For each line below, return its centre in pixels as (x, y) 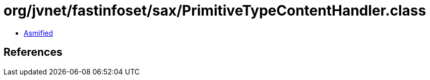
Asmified (39, 33)
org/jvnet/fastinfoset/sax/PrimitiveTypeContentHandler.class (215, 11)
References (33, 52)
